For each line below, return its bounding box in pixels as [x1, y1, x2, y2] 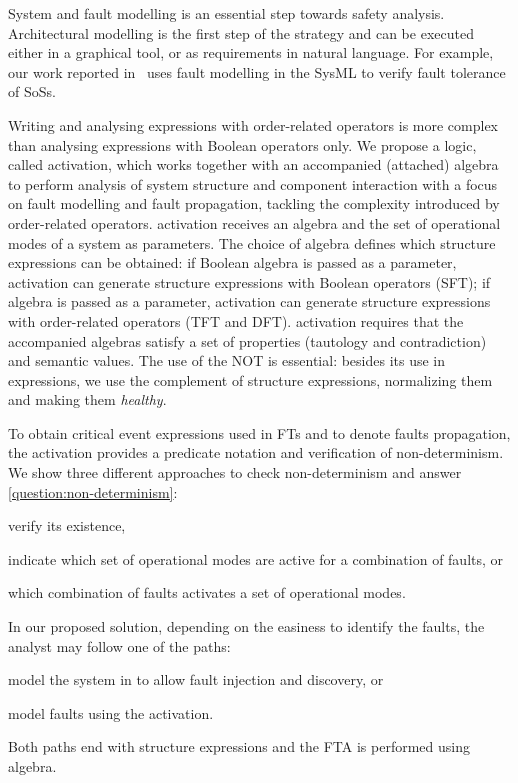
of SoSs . [8, 81, 56, 102]
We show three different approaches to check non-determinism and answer [8, 462, 462, 483]
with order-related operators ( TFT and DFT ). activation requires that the [8, 310, 464, 331]
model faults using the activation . [8, 702, 214, 723]
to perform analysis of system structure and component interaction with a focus [8, 173, 498, 194]
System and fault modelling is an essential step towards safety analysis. [8, 3, 445, 23]
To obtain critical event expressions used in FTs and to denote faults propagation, [8, 422, 511, 443]
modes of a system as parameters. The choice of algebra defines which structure [8, 232, 496, 253]
